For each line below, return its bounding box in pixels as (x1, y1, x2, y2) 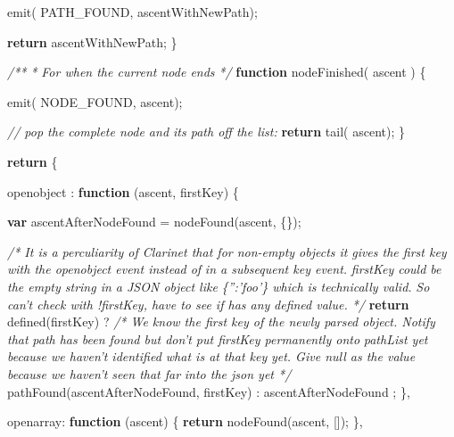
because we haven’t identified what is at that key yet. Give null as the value (7, 347, 416, 366)
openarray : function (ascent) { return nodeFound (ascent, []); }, (7, 412, 363, 431)
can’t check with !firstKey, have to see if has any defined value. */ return (7, 294, 409, 313)
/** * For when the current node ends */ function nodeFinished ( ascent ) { (7, 62, 426, 81)
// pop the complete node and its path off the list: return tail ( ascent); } (7, 122, 405, 141)
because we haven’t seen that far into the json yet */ (7, 364, 292, 383)
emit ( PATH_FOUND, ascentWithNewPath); (7, 3, 258, 21)
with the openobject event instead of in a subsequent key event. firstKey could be (7, 260, 442, 278)
